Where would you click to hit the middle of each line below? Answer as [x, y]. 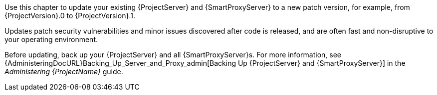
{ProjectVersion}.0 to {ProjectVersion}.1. [70, 16]
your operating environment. [51, 39]
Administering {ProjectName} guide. [64, 71]
